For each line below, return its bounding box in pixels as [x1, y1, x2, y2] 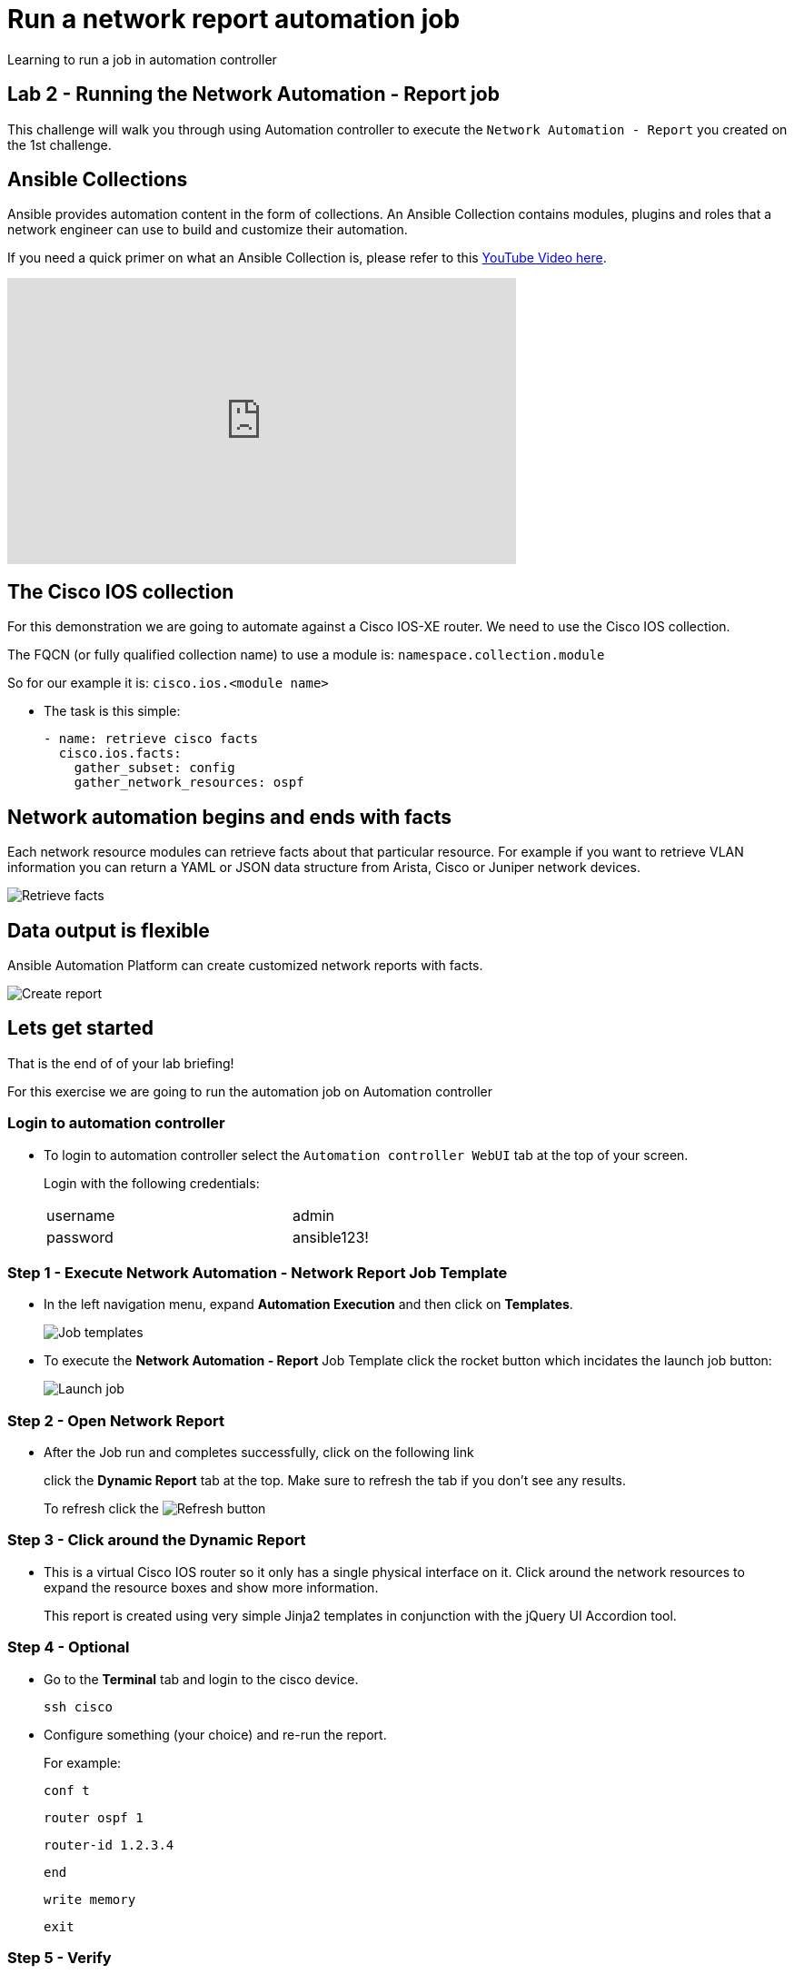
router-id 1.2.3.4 [44, 1837, 174, 1852]
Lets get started [7, 1017, 154, 1040]
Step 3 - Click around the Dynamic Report [7, 1531, 306, 1550]
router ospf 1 [44, 1810, 144, 1825]
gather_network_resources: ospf [74, 775, 304, 790]
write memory [44, 1891, 136, 1907]
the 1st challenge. [7, 136, 112, 153]
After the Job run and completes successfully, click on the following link [44, 1444, 474, 1461]
